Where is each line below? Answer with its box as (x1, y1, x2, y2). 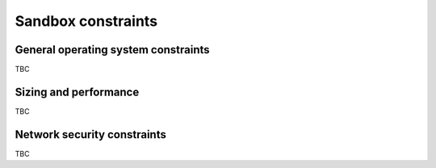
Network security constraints (15, 128, 167, 141)
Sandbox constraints (15, 12, 157, 30)
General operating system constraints (15, 43, 210, 57)
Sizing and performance (15, 85, 140, 99)
